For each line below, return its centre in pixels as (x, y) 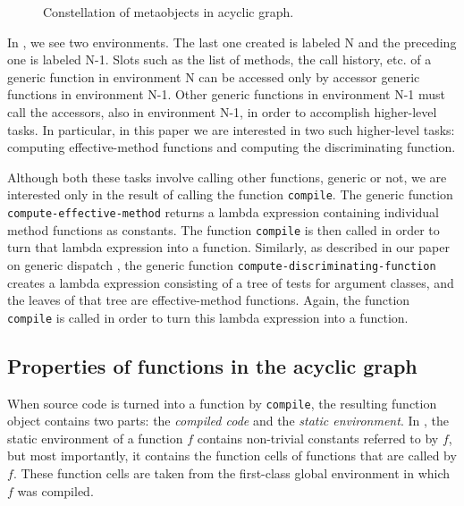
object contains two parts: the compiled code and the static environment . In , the (228, 421)
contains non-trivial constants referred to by (318, 438)
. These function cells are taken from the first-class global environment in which (232, 473)
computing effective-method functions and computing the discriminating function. (232, 147)
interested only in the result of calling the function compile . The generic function (230, 194)
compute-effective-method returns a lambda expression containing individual (223, 212)
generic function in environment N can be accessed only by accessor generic (214, 76)
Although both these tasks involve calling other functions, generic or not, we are (227, 177)
